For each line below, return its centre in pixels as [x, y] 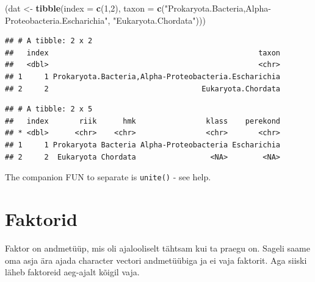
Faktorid [41, 218]
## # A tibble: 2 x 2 [49, 41]
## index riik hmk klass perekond [143, 121]
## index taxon [143, 53]
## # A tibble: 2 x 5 [49, 109]
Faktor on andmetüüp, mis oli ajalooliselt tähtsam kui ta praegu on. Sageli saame [157, 248]
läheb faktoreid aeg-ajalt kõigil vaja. [72, 272]
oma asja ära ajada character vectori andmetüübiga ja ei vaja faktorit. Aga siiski [156, 260]
